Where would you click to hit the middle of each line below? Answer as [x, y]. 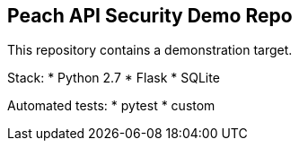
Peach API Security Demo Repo [150, 16]
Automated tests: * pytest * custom [111, 106]
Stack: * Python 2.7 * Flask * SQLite [114, 78]
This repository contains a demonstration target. [150, 50]
